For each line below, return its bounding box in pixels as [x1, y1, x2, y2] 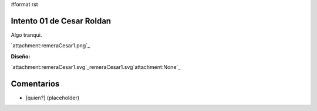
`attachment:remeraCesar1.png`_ [11, 42, 90, 49]
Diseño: [11, 53, 31, 60]
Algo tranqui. [11, 31, 42, 38]
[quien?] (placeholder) [25, 94, 80, 101]
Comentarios [11, 79, 60, 89]
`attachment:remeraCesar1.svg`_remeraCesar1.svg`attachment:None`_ [11, 64, 181, 71]
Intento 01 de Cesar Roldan [11, 16, 112, 26]
